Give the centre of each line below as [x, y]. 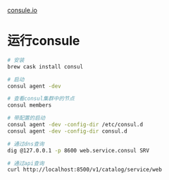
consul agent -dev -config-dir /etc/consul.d [75, 125]
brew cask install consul [45, 66]
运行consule [44, 41]
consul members [30, 105]
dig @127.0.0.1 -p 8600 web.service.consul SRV [79, 150]
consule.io [22, 10]
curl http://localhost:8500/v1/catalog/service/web [84, 170]
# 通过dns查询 [26, 144]
